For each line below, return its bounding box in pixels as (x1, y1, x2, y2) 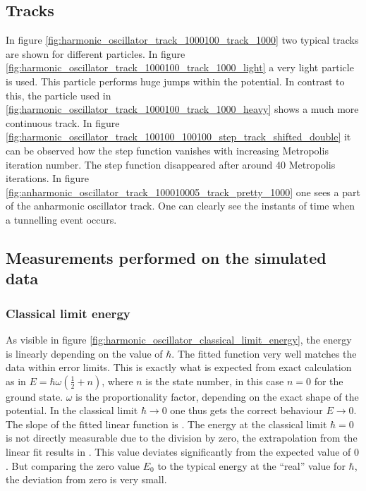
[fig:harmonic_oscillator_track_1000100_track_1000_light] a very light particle (6, 60, 354, 75)
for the (314, 373, 343, 388)
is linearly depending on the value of (6, 346, 163, 360)
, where (102, 373, 133, 388)
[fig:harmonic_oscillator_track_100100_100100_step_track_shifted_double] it (6, 129, 351, 144)
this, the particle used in (6, 87, 111, 102)
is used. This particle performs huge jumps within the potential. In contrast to (6, 73, 345, 88)
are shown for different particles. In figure (6, 46, 185, 61)
